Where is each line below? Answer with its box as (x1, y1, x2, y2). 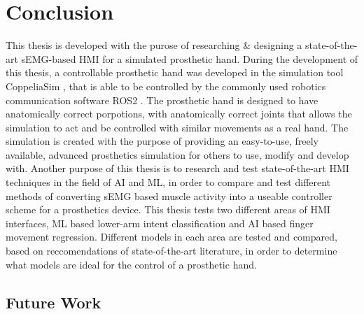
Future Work (6, 291, 101, 313)
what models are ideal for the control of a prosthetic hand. (6, 257, 257, 271)
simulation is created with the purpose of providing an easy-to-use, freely (6, 134, 318, 148)
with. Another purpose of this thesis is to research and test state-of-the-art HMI (6, 161, 349, 176)
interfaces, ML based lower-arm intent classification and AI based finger (6, 215, 314, 230)
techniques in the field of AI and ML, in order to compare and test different (6, 175, 331, 190)
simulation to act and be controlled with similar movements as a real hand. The (6, 120, 349, 134)
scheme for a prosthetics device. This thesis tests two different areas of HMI (6, 202, 330, 217)
